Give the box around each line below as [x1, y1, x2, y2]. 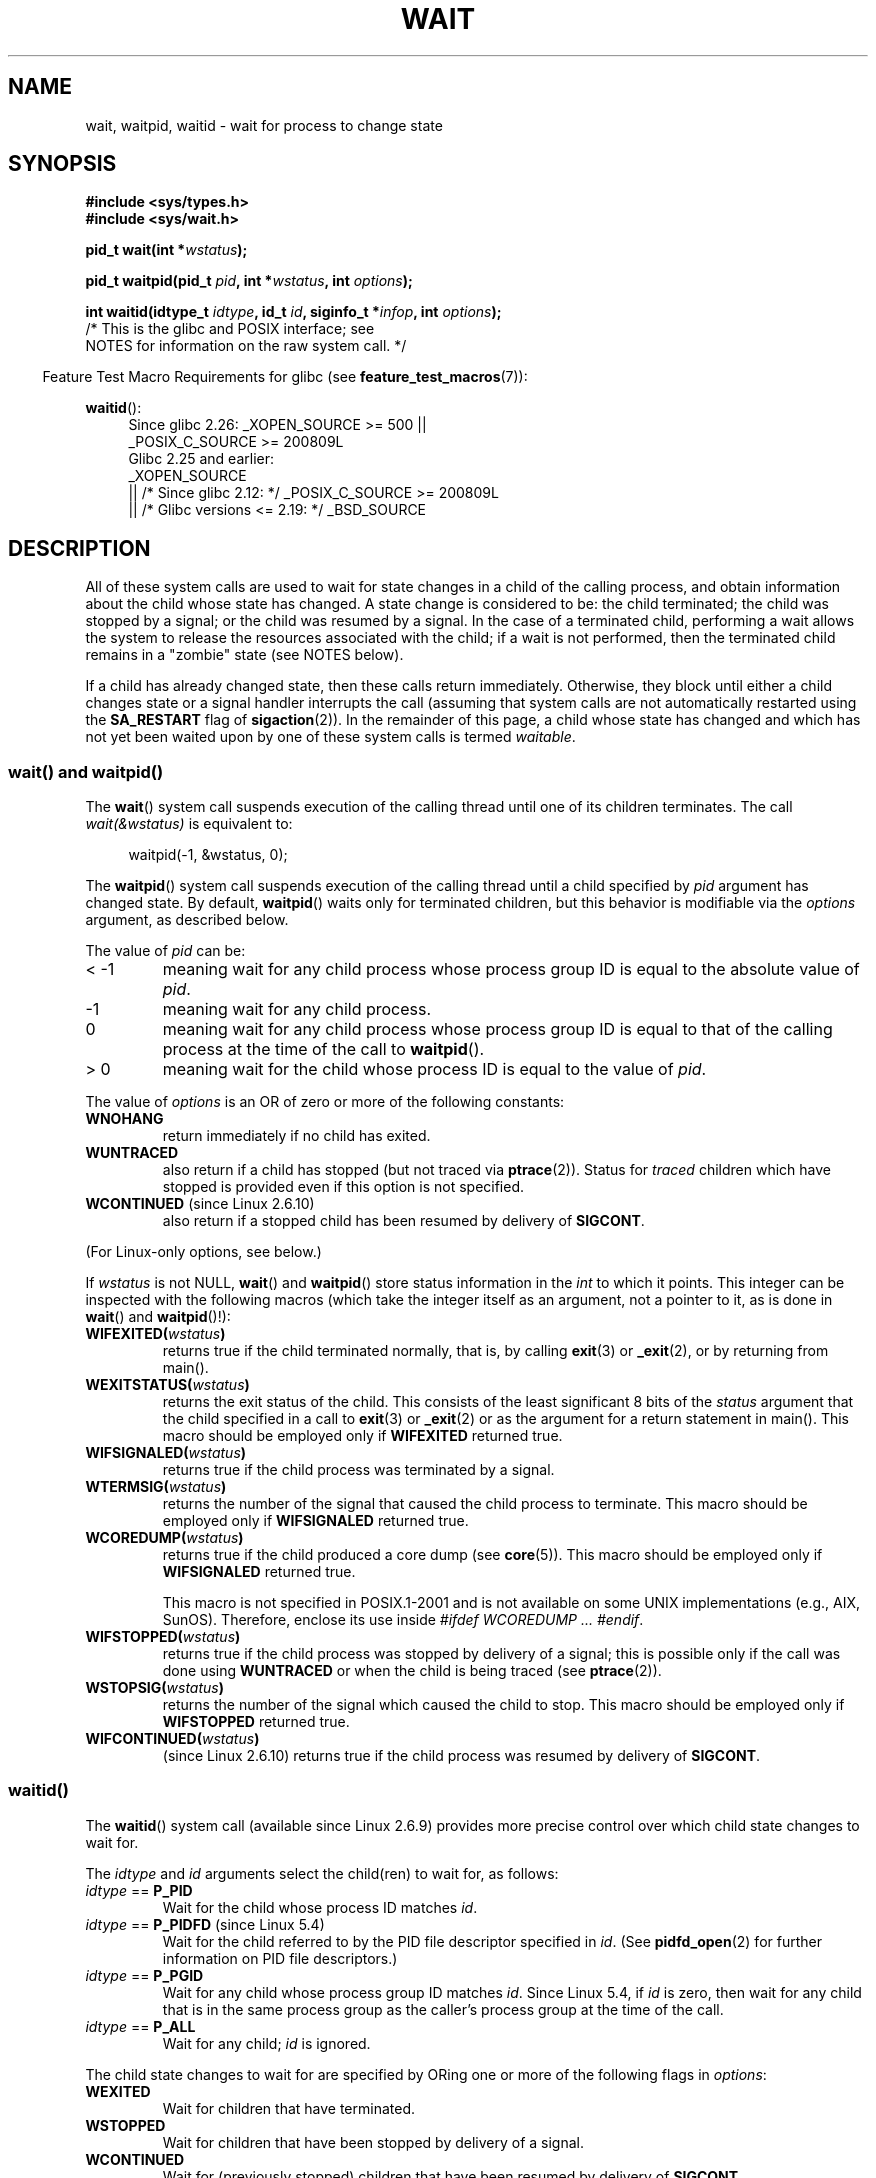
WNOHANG [85, 1110, 164, 1128]
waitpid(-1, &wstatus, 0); [128, 846, 288, 864]
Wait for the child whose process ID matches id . [162, 1898, 478, 1916]
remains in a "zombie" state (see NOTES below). [85, 646, 404, 664]
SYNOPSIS [8, 151, 117, 177]
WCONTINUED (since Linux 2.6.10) [85, 1195, 315, 1213]
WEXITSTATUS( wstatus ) [85, 1376, 250, 1394]
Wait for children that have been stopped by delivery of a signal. [162, 2133, 584, 2151]
